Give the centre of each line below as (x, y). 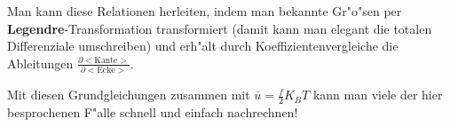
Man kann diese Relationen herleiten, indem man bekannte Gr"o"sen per (205, 11)
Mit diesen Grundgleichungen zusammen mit (129, 95)
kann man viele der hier (378, 95)
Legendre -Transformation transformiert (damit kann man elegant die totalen (220, 28)
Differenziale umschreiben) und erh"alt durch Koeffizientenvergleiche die (203, 46)
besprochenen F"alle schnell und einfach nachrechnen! (153, 111)
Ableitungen (40, 63)
